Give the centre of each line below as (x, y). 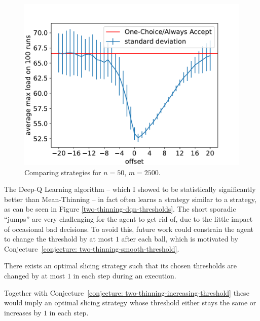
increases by (23, 312)
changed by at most (35, 275)
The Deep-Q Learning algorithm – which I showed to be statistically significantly (130, 189)
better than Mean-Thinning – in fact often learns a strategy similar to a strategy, (130, 199)
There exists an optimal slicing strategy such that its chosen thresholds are (120, 266)
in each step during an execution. (125, 275)
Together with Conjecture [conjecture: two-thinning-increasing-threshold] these (127, 292)
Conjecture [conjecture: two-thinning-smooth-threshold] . (92, 248)
